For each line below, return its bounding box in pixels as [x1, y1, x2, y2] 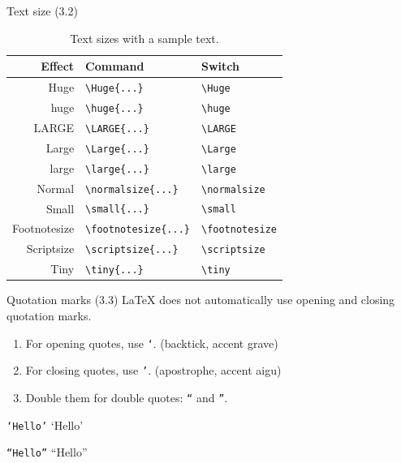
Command [85, 58, 144, 75]
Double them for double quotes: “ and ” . [25, 388, 228, 405]
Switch [200, 58, 239, 75]
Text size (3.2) [6, 2, 78, 19]
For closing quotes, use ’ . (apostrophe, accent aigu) [25, 362, 282, 379]
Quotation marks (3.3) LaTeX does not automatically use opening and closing [6, 291, 395, 308]
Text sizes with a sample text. [70, 29, 219, 46]
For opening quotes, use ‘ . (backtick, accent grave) [25, 334, 278, 351]
